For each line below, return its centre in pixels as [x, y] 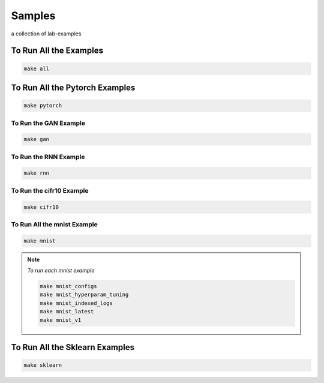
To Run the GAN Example [48, 123]
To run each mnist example [61, 271]
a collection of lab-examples [46, 34]
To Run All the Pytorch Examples [73, 87]
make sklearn [43, 365]
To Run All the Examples [57, 51]
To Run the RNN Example [48, 157]
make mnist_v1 [61, 320]
